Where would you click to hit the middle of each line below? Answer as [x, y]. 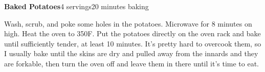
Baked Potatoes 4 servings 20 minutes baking [76, 6]
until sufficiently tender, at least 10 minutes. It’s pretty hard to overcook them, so [133, 43]
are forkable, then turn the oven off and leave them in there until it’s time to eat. [131, 63]
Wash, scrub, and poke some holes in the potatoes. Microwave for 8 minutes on [128, 23]
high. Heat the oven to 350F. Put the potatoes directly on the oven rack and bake [132, 33]
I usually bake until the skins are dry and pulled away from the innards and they [131, 53]
